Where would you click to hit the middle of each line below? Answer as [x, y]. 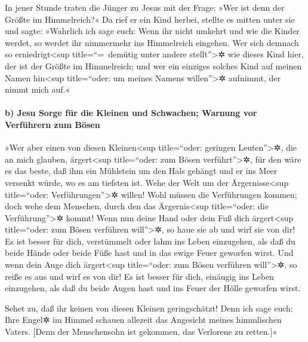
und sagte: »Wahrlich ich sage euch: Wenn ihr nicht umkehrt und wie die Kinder [152, 31]
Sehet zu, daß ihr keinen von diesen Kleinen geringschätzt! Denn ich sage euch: [149, 308]
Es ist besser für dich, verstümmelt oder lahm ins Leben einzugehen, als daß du [150, 241]
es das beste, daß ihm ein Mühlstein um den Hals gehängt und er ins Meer [141, 171]
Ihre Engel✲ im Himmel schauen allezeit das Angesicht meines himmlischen [143, 320]
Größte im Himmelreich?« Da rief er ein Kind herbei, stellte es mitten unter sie [150, 19]
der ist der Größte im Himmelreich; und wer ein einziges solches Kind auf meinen [153, 65]
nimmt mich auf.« [38, 89]
